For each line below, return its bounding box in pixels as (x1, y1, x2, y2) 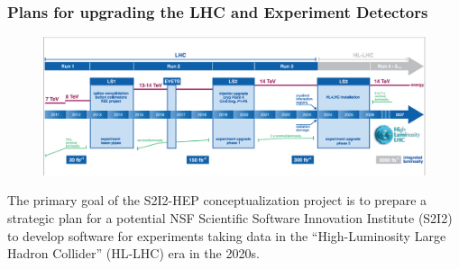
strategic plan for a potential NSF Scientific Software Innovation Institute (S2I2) (7, 209, 453, 228)
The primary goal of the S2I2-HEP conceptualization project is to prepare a (7, 191, 427, 210)
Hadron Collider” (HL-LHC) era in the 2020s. (7, 244, 260, 263)
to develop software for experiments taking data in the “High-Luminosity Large (7, 226, 446, 245)
